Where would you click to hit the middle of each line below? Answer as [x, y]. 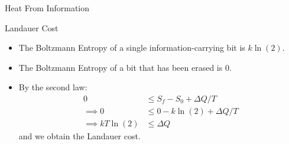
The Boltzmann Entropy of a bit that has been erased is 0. [125, 67]
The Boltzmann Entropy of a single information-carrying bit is [132, 48]
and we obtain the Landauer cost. [79, 136]
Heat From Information [47, 8]
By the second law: [53, 87]
